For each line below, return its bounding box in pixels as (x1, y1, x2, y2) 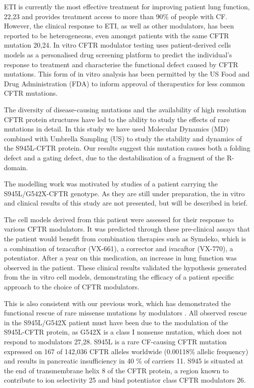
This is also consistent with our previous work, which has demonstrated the (4, 298, 231, 308)
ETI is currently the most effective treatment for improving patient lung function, (4, 1, 250, 11)
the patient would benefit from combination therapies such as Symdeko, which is (4, 233, 246, 244)
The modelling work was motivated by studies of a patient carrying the (4, 179, 218, 189)
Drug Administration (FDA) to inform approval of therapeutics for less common (4, 78, 245, 88)
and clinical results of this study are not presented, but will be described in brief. (4, 198, 248, 208)
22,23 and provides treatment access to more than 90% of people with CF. (4, 11, 228, 21)
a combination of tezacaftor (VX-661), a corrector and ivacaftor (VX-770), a (4, 243, 233, 253)
